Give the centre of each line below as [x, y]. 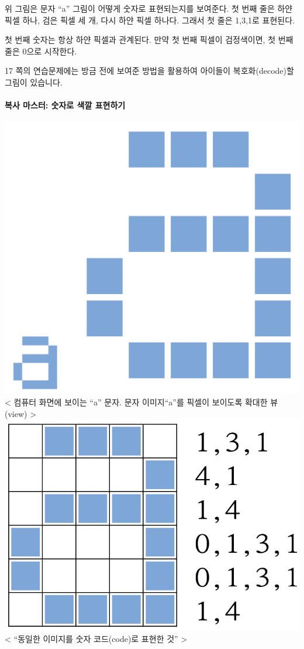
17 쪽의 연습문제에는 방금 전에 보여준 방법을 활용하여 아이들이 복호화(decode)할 [149, 71]
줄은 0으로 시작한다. [41, 51]
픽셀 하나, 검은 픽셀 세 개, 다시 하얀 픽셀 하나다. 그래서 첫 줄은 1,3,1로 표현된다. [150, 20]
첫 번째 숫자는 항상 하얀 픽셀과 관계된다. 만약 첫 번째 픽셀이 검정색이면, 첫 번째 [149, 40]
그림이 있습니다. [34, 82]
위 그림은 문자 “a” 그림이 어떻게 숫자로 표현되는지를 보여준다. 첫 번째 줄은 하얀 [149, 8]
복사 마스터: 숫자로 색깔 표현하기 [65, 105]
